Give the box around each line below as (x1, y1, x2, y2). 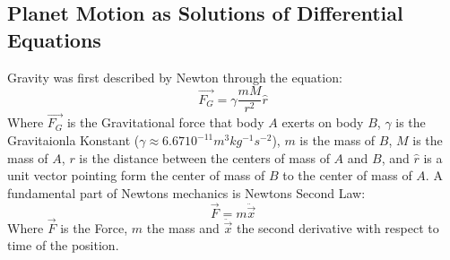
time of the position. (7, 236, 119, 255)
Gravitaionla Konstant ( (7, 131, 140, 150)
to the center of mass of (282, 166, 412, 185)
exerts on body (281, 113, 364, 132)
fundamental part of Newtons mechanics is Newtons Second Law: (7, 183, 366, 202)
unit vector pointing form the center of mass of (7, 166, 265, 185)
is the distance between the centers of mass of (79, 148, 330, 167)
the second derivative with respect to (236, 218, 439, 237)
